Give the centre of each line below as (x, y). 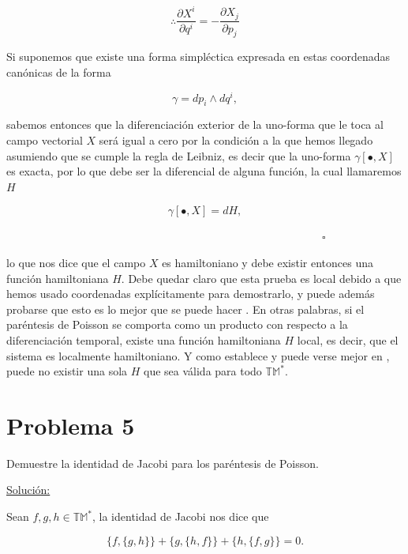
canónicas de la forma (59, 72)
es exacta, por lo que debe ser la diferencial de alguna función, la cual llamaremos (204, 171)
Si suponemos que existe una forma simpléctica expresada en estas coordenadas (198, 57)
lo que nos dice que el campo (76, 262)
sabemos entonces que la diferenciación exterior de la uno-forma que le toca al (195, 124)
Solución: (28, 490)
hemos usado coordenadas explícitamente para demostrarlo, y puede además (191, 294)
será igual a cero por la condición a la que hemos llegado (236, 140)
